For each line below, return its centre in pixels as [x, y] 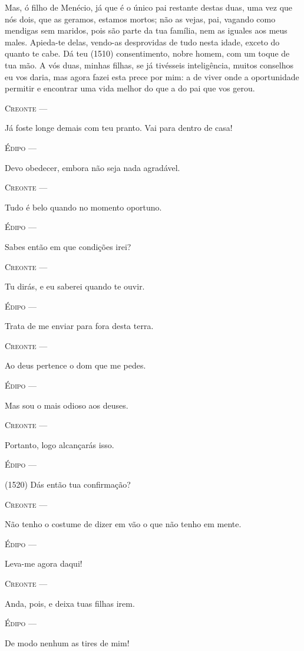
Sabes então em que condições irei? [68, 246]
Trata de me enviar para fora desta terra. [79, 326]
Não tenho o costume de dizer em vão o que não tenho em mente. [123, 524]
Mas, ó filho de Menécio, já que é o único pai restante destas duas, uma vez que [149, 7]
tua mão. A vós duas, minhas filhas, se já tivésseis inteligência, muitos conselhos [149, 65]
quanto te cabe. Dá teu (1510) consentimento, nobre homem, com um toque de [147, 53]
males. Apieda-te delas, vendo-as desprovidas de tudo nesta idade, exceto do [142, 42]
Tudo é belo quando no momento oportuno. [83, 207]
